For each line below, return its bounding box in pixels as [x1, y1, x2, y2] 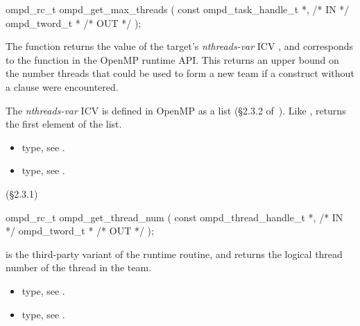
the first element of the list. [6, 117, 122, 131]
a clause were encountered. [6, 79, 119, 94]
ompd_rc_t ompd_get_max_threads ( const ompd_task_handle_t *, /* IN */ [6, 2, 350, 16]
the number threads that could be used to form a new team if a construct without [6, 66, 354, 80]
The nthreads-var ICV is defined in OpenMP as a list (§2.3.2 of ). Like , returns [6, 103, 346, 117]
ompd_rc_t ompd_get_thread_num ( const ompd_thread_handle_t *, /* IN [6, 209, 343, 224]
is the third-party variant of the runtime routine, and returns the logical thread [6, 246, 343, 261]
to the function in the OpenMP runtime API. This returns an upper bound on [6, 52, 339, 67]
